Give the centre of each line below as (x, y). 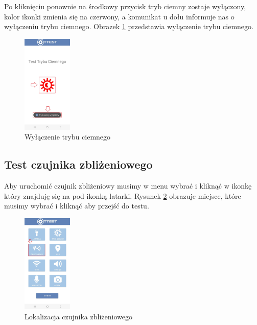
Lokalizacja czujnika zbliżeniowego (78, 316)
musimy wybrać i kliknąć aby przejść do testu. (77, 206)
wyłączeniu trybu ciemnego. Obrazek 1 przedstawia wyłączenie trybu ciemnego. (129, 26)
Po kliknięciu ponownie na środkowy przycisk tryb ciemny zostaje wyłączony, (125, 6)
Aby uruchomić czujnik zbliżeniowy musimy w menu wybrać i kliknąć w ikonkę (128, 186)
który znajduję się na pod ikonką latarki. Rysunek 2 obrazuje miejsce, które (123, 195)
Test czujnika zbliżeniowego (78, 164)
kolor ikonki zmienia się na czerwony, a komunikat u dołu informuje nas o (119, 16)
